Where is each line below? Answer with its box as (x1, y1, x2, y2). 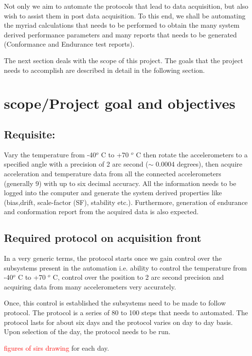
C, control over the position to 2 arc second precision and (53, 272, 224, 282)
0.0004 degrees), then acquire (156, 159, 242, 169)
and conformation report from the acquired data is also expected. (4, 206, 199, 217)
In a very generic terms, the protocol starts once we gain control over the (4, 253, 222, 263)
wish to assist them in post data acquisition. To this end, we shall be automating (4, 10, 246, 20)
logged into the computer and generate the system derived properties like (4, 187, 222, 198)
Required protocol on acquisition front (4, 230, 201, 245)
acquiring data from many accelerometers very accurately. (4, 281, 176, 291)
